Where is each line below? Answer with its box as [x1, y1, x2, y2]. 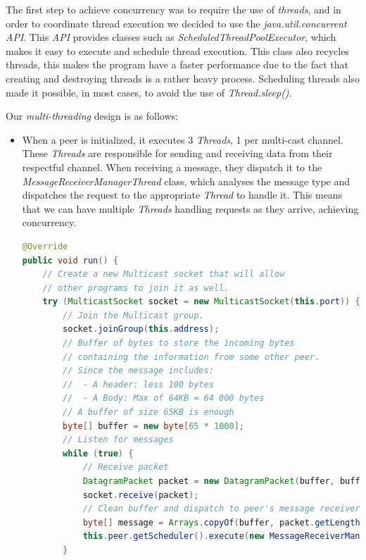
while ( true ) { [63, 448, 134, 459]
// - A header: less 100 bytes [63, 379, 214, 390]
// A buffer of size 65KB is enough [63, 407, 234, 418]
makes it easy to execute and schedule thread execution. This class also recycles [6, 43, 349, 58]
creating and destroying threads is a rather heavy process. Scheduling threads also [6, 70, 360, 85]
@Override [22, 241, 68, 251]
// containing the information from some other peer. [63, 351, 320, 362]
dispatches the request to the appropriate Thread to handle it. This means [22, 187, 343, 202]
